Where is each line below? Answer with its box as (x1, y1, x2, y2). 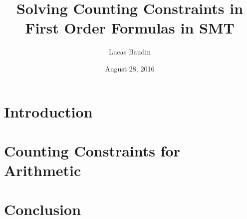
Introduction (4, 101, 93, 121)
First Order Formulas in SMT (25, 17, 235, 38)
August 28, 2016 (105, 63, 155, 73)
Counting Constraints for (4, 140, 180, 160)
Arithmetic (4, 160, 81, 180)
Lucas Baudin (108, 46, 151, 57)
